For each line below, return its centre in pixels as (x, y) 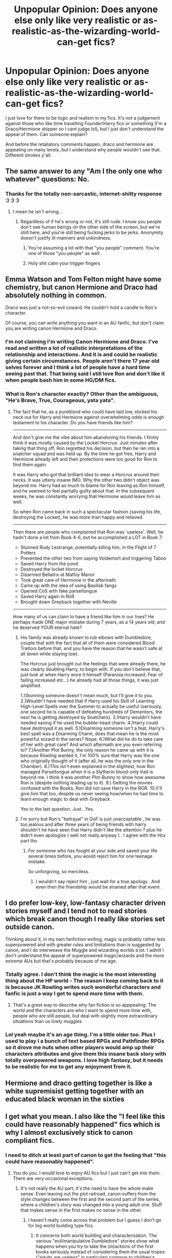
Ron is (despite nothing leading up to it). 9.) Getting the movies (86, 782)
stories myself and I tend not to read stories (76, 911)
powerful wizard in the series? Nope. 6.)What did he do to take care (92, 739)
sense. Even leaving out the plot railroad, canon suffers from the (88, 1193)
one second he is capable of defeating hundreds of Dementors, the (91, 712)
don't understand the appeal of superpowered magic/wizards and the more (85, 956)
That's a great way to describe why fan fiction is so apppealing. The (84, 1005)
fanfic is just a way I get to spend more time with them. (75, 994)
